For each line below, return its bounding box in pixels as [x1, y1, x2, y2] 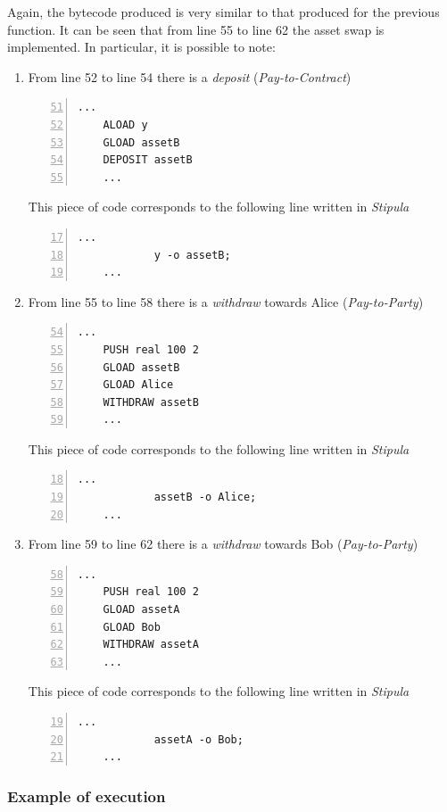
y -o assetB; [153, 248, 231, 261]
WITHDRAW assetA [103, 638, 199, 651]
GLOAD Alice [103, 378, 174, 392]
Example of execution [7, 784, 166, 807]
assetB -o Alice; [153, 491, 257, 504]
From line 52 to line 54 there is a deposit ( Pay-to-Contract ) [28, 67, 352, 86]
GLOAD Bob [103, 620, 161, 634]
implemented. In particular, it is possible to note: [7, 37, 276, 56]
